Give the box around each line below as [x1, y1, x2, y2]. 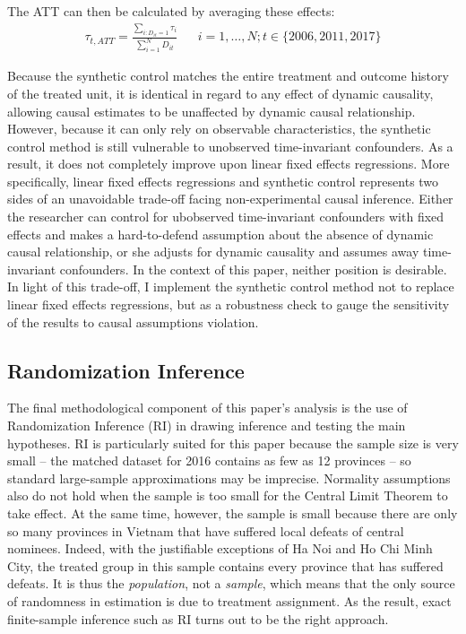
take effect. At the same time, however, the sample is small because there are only [7, 503, 458, 522]
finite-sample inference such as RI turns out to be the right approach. [7, 609, 389, 628]
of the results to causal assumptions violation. [7, 312, 259, 331]
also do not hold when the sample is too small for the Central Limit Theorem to [7, 486, 448, 505]
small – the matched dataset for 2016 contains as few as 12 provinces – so [7, 451, 411, 470]
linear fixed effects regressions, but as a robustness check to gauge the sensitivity [7, 295, 450, 314]
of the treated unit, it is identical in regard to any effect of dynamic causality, [7, 83, 434, 102]
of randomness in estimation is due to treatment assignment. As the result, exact [7, 591, 452, 610]
